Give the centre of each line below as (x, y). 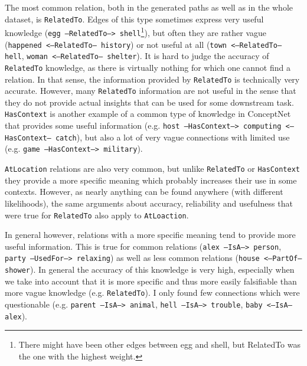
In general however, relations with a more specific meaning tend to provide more (150, 235)
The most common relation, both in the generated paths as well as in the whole (149, 7)
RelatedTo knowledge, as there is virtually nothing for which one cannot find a (148, 67)
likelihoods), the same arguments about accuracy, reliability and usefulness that (149, 203)
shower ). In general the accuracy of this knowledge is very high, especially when (150, 269)
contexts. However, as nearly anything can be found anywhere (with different (144, 192)
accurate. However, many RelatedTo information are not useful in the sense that (151, 91)
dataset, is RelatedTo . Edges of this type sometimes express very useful (134, 19)
